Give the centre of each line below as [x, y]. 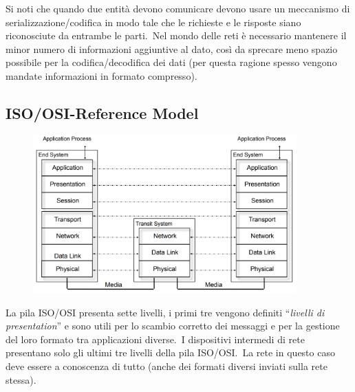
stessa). [21, 379]
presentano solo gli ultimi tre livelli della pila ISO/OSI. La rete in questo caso [170, 352]
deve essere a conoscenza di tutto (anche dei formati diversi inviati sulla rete [166, 366]
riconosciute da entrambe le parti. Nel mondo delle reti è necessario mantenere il [176, 35]
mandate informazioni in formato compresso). [101, 75]
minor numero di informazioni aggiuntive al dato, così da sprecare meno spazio [172, 48]
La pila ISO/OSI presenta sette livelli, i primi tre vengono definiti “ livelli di [165, 312]
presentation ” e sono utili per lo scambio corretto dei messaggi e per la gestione [173, 326]
